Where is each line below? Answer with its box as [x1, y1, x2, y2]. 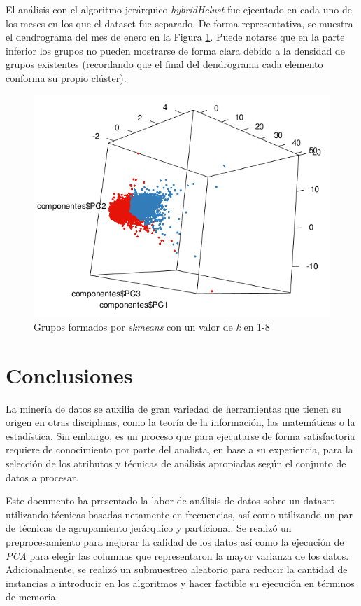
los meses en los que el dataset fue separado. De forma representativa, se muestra [6, 15, 353, 30]
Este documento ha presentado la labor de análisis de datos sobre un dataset [6, 493, 334, 508]
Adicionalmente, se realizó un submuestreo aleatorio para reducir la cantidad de [6, 562, 348, 577]
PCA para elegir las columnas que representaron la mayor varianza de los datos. [6, 548, 349, 563]
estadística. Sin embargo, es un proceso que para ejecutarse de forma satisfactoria [6, 428, 355, 443]
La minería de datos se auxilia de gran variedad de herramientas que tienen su [6, 401, 341, 415]
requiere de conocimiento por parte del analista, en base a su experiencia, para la [6, 442, 353, 457]
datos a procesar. [6, 469, 79, 484]
